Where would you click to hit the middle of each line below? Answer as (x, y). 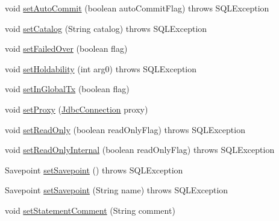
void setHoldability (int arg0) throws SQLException (101, 68)
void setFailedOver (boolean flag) (66, 48)
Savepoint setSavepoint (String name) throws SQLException (117, 190)
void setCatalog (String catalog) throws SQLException (106, 28)
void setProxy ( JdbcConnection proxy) (77, 109)
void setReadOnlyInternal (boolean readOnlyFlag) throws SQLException (140, 150)
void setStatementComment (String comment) (90, 210)
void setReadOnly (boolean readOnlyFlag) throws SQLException (125, 129)
